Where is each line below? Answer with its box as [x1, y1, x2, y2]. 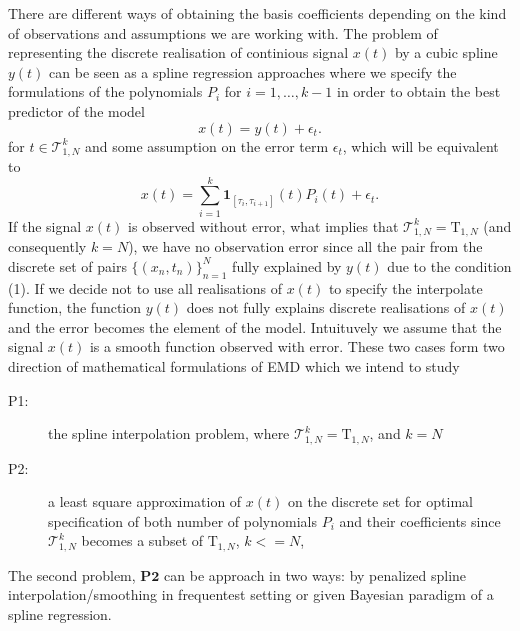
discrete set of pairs [8, 255, 127, 276]
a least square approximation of [48, 491, 242, 512]
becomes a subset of [81, 530, 204, 551]
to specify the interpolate [328, 277, 483, 298]
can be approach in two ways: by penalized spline [164, 564, 467, 585]
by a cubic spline [394, 42, 498, 63]
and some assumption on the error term [85, 135, 329, 156]
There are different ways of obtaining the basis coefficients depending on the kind [8, 3, 507, 23]
